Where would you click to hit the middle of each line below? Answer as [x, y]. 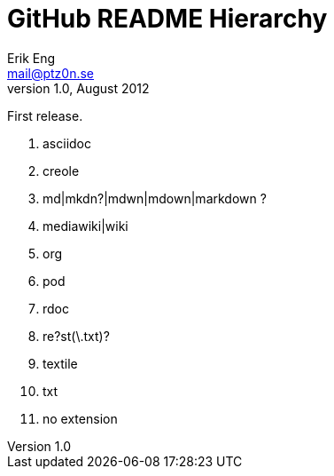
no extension [80, 418]
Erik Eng [31, 58]
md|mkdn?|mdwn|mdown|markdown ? [155, 198]
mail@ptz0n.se [50, 73]
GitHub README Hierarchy [167, 19]
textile [60, 363]
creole [61, 171]
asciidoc [67, 143]
